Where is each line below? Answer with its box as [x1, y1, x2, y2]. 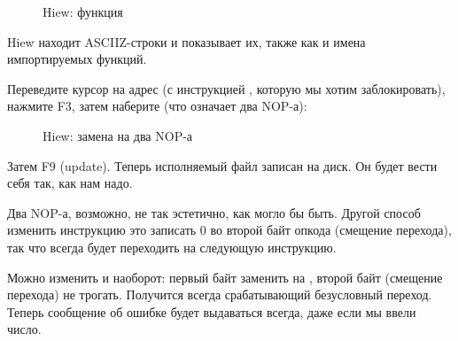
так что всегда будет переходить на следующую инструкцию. [7, 237, 337, 256]
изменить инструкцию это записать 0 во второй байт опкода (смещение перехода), [7, 221, 452, 239]
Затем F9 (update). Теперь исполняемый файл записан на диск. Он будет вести [7, 156, 438, 174]
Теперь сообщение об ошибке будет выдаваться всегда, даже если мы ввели [7, 302, 416, 321]
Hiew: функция [43, 3, 123, 20]
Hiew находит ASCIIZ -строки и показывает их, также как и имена [7, 32, 366, 50]
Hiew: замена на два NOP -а [43, 126, 193, 144]
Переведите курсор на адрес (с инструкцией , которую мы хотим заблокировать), [7, 79, 446, 97]
